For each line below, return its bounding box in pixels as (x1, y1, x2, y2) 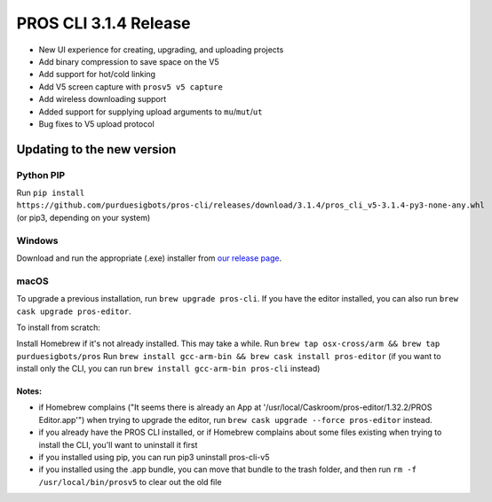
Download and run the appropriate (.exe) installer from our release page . (16, 253, 282, 263)
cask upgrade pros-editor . (16, 306, 132, 317)
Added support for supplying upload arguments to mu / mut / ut (38, 106, 263, 117)
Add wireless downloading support (38, 94, 167, 105)
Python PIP (16, 169, 66, 181)
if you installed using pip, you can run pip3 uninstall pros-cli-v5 (38, 452, 270, 463)
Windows (16, 234, 59, 247)
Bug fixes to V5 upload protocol (38, 118, 155, 129)
